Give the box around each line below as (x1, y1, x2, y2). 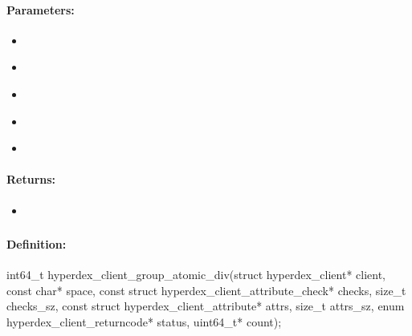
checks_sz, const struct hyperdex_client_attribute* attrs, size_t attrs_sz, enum (6, 298, 405, 314)
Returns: (6, 171, 56, 188)
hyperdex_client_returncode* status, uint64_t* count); (6, 314, 282, 330)
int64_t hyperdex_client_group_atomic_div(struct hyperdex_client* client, (6, 266, 386, 283)
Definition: (6, 236, 67, 253)
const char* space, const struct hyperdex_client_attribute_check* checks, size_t (6, 281, 406, 298)
